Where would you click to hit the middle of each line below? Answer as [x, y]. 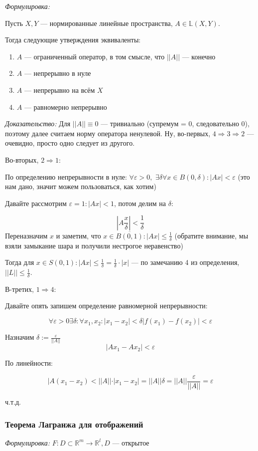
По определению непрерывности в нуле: [66, 176]
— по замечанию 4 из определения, [185, 262]
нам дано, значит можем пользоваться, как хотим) [81, 186]
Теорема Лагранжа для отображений [74, 424]
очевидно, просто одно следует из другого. [70, 143]
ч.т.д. [13, 402]
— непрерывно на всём [60, 90]
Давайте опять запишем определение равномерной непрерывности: [106, 306]
